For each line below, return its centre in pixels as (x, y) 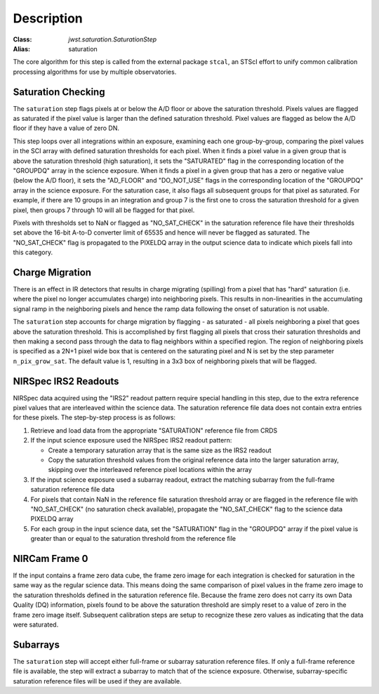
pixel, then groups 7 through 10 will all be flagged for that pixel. (104, 210)
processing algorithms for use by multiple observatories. (95, 72)
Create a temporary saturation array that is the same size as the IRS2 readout (160, 450)
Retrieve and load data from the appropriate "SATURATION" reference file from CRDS (154, 430)
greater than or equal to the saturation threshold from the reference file (133, 539)
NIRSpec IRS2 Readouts (66, 381)
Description (48, 18)
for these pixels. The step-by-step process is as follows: (94, 417)
